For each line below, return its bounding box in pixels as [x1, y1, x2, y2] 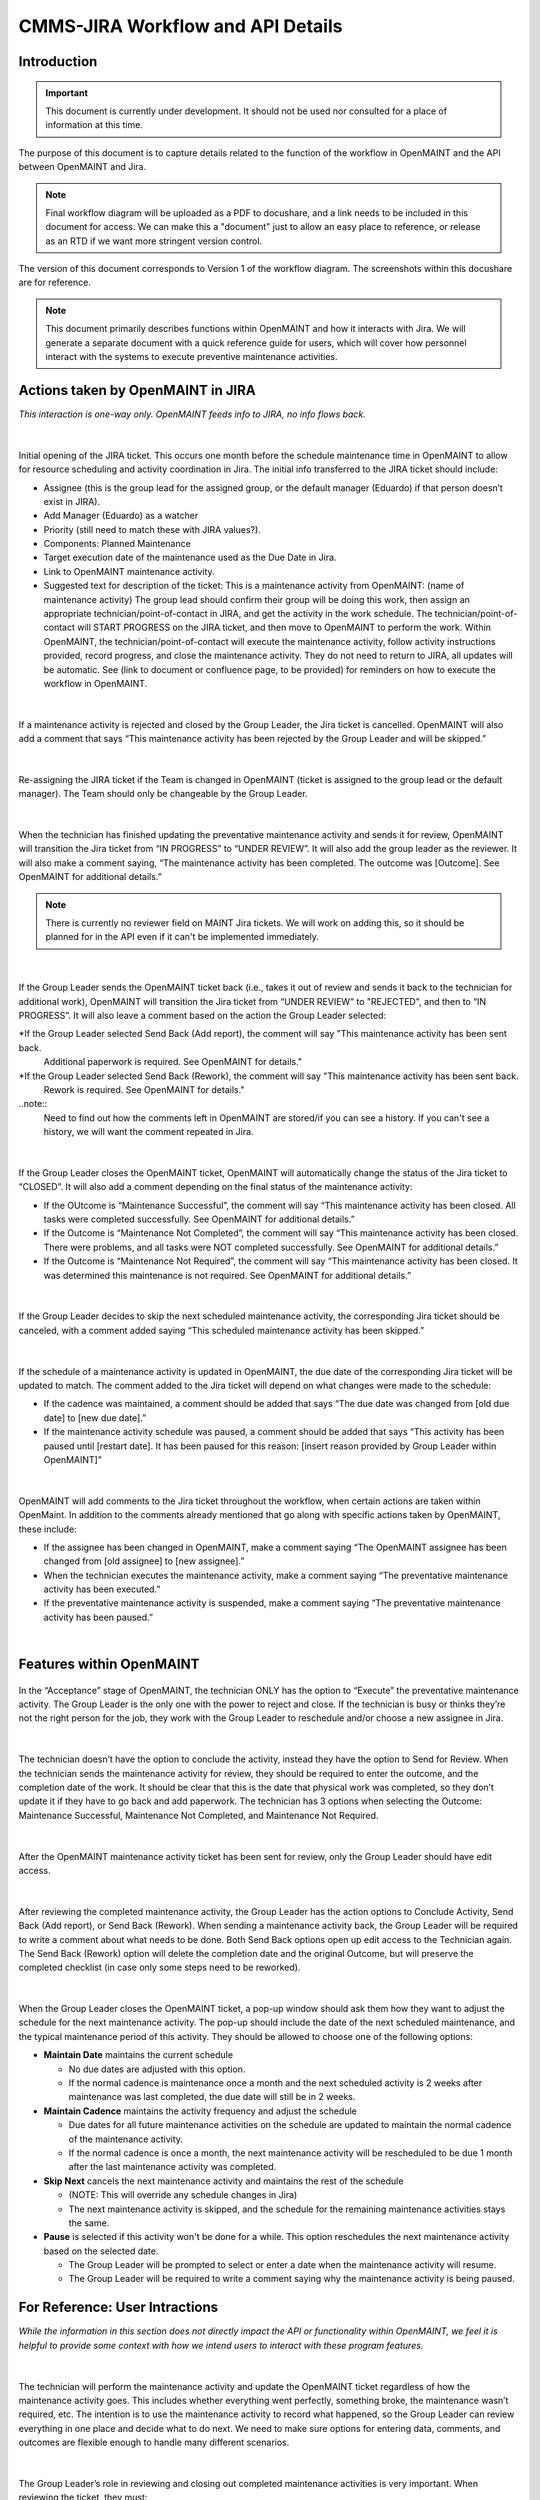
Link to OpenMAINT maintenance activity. [43, 565, 215, 577]
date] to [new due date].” [43, 1411, 147, 1424]
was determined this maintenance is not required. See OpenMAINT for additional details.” [43, 1269, 412, 1281]
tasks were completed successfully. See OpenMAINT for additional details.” [43, 1213, 355, 1225]
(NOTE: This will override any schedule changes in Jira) [68, 2189, 298, 2201]
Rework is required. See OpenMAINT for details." [43, 1083, 245, 1095]
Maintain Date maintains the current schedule [43, 2049, 234, 2061]
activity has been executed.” [43, 1583, 161, 1595]
